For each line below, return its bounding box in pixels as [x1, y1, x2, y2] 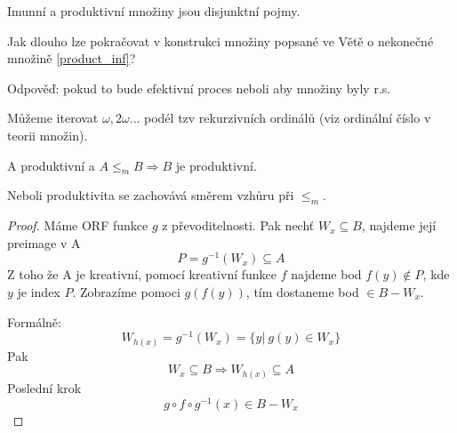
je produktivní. [175, 156, 257, 174]
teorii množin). [7, 125, 88, 144]
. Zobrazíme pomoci [72, 283, 180, 301]
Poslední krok [7, 378, 82, 397]
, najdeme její [361, 216, 437, 235]
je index [17, 283, 60, 301]
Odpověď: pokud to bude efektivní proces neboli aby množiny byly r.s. [7, 78, 391, 97]
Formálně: [7, 312, 61, 331]
